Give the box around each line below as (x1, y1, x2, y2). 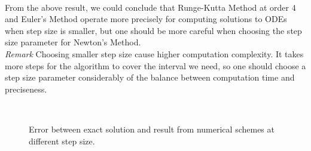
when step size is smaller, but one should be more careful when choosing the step (5, 24, 302, 36)
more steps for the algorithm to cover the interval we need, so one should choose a (5, 59, 306, 72)
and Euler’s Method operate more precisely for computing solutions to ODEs (5, 13, 287, 25)
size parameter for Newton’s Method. (5, 36, 141, 48)
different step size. (29, 134, 95, 147)
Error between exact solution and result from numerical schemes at (29, 122, 275, 135)
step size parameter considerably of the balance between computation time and (5, 71, 295, 84)
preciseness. (5, 82, 47, 95)
